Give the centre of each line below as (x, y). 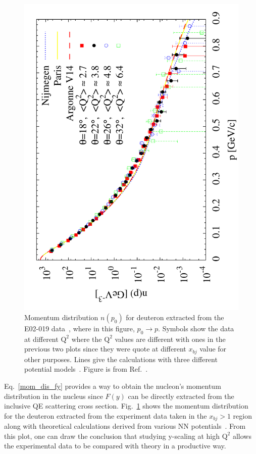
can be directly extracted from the (181, 396)
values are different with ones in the (170, 339)
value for (213, 349)
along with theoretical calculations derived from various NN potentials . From (125, 426)
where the (87, 339)
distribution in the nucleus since (54, 396)
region (242, 415)
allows (242, 436)
